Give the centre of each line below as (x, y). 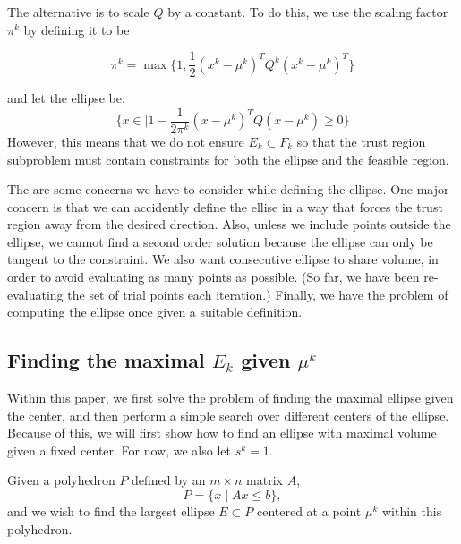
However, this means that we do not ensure (126, 141)
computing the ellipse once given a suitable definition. (155, 312)
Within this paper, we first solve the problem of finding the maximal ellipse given (230, 398)
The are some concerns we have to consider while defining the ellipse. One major (228, 189)
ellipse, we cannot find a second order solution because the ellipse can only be (220, 241)
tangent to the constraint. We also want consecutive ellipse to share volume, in (223, 259)
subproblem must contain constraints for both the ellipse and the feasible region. (228, 159)
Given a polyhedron (61, 480)
